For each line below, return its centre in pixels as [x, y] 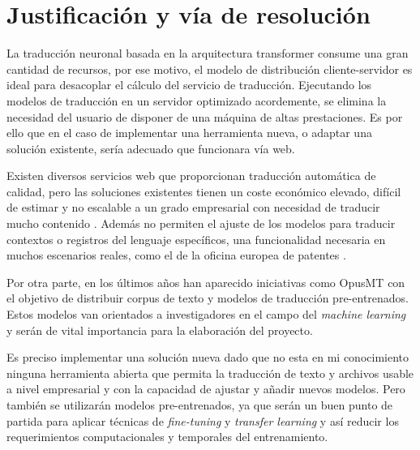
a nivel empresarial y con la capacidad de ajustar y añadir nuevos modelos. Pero [206, 389]
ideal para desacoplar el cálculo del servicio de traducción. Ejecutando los [189, 85]
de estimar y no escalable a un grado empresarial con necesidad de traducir [193, 207]
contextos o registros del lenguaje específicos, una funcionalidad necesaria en [196, 239]
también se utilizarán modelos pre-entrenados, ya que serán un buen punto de [200, 405]
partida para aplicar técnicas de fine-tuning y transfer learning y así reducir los [203, 420]
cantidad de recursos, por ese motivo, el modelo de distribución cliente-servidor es [210, 69]
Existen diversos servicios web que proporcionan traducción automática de [191, 176]
